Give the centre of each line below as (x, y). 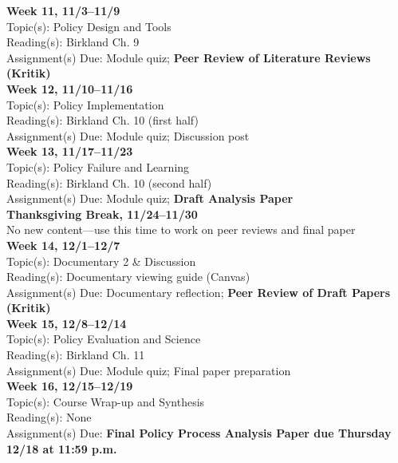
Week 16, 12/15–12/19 (70, 386)
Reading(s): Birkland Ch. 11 (76, 355)
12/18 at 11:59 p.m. (62, 448)
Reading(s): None (49, 417)
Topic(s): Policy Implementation (85, 104)
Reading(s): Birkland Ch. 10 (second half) (109, 182)
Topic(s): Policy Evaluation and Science (104, 339)
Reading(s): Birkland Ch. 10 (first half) (102, 120)
